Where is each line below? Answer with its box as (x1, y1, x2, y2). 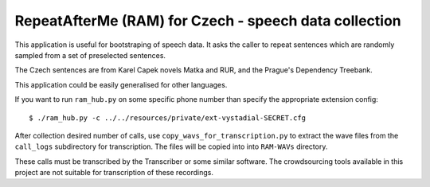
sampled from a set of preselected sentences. (14, 50, 166, 60)
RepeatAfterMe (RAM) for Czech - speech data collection (14, 12, 401, 29)
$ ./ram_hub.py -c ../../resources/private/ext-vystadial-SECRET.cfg (29, 113, 307, 123)
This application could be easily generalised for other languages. (14, 80, 228, 89)
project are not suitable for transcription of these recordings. (14, 168, 214, 177)
